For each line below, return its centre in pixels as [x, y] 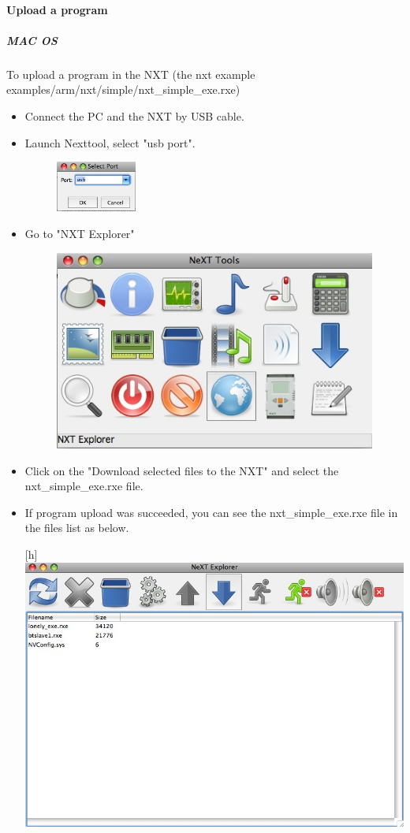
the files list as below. [77, 528]
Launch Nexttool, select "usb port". [110, 142]
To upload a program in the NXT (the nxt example [131, 74]
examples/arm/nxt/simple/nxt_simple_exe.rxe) [123, 89]
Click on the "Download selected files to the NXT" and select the [182, 470]
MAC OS [32, 40]
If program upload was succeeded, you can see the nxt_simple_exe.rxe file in [211, 512]
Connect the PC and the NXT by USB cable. [134, 115]
